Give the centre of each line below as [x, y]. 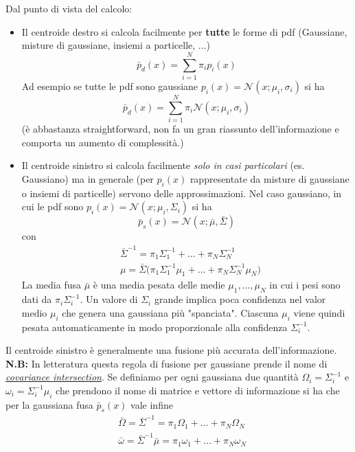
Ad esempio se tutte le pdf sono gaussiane [110, 86]
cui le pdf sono [53, 206]
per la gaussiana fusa [49, 404]
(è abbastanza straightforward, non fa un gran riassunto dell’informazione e [180, 129]
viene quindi [319, 312]
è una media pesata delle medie [159, 285]
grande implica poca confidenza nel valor [240, 299]
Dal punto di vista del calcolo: [69, 8]
